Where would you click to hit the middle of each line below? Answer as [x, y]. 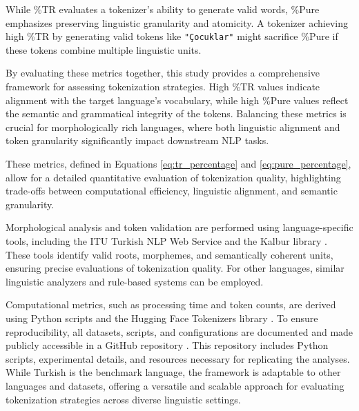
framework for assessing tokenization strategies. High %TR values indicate [163, 87]
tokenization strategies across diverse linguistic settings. [123, 399]
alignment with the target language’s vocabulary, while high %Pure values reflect [177, 100]
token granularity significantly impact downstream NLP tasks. [137, 140]
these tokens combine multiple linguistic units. [104, 49]
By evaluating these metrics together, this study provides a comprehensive [163, 73]
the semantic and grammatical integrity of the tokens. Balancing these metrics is [176, 113]
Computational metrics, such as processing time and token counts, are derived [171, 304]
